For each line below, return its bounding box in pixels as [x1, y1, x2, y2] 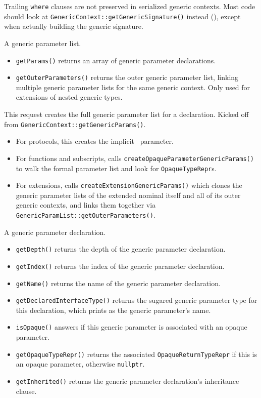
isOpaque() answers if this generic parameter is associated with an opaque [16, 322, 247, 332]
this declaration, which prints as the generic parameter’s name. [16, 304, 211, 315]
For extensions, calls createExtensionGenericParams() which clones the [16, 180, 242, 190]
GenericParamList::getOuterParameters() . [16, 210, 155, 220]
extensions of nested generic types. [16, 92, 123, 102]
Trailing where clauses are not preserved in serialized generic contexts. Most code [4, 1, 255, 11]
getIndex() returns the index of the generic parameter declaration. [16, 260, 225, 271]
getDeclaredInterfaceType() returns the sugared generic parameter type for [16, 295, 257, 305]
